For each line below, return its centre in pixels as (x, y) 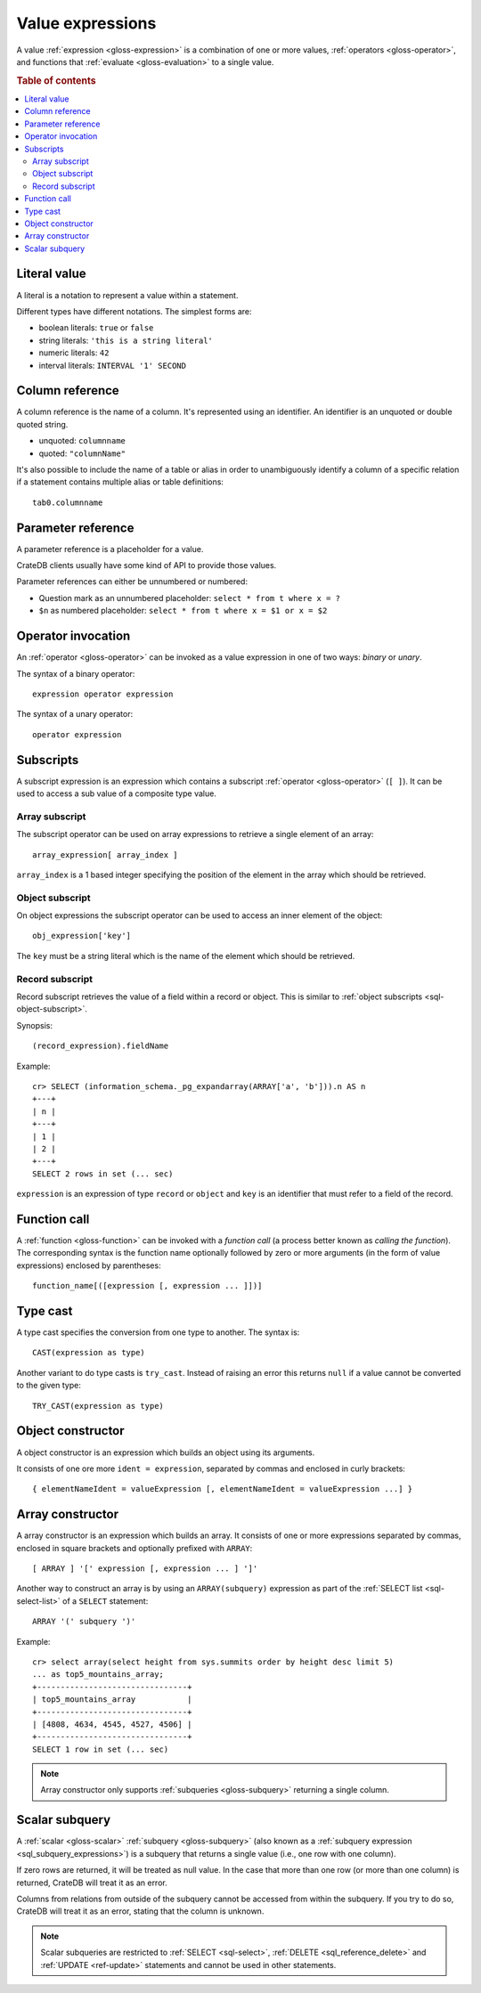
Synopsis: (35, 1025)
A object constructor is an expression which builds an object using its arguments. (166, 1452)
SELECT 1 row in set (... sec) (101, 1749)
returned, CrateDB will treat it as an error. (92, 1883)
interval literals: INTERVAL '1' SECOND (113, 365)
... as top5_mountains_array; (98, 1675)
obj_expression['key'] (82, 936)
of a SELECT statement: (106, 1601)
